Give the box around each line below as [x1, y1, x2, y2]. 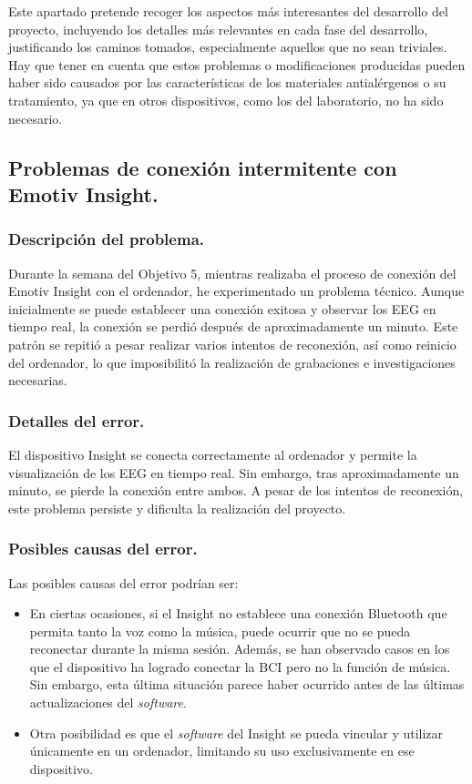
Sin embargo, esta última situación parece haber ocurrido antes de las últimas [29, 675, 465, 694]
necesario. [8, 108, 63, 127]
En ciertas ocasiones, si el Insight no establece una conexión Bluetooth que [29, 604, 447, 623]
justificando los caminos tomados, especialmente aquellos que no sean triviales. [8, 37, 447, 56]
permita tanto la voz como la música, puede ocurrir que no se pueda [29, 621, 411, 640]
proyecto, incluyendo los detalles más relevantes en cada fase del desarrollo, [8, 19, 428, 38]
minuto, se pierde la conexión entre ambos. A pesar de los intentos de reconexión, [8, 481, 464, 500]
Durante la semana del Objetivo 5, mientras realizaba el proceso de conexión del [8, 263, 457, 282]
